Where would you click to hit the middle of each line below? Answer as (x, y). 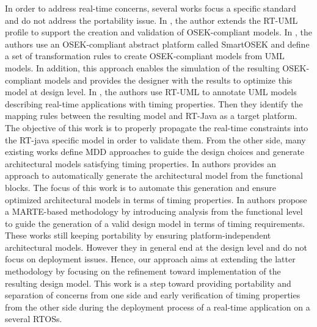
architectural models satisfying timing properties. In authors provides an (141, 163)
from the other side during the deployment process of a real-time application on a (158, 307)
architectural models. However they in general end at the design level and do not (156, 247)
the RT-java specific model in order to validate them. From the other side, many (155, 139)
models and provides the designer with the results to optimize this (168, 80)
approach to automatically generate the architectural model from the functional (154, 175)
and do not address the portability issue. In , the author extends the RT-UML (151, 20)
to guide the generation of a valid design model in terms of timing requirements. (155, 223)
